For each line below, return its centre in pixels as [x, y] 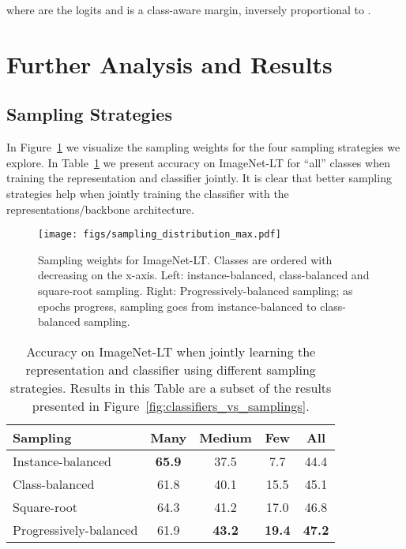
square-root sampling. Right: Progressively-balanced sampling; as [195, 290]
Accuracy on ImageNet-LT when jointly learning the [171, 351]
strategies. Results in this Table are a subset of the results [171, 387]
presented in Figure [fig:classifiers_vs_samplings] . [171, 405]
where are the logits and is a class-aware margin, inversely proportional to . [189, 9]
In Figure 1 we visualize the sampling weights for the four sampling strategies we [203, 147]
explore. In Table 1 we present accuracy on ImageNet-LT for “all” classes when [198, 162]
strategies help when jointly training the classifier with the [148, 193]
